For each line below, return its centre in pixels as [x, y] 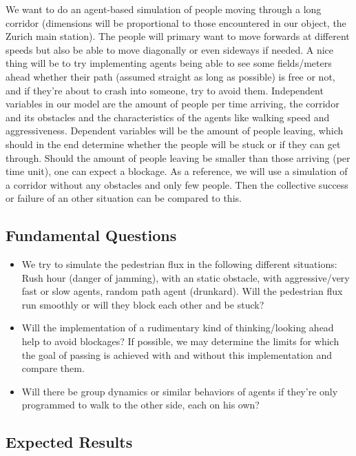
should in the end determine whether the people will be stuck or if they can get [173, 144]
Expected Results [69, 442]
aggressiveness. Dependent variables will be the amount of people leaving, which [175, 131]
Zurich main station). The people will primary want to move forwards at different [178, 36]
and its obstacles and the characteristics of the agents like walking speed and [168, 117]
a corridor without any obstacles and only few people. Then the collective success [177, 184]
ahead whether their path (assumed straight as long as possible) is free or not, [170, 76]
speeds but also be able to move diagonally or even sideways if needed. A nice [169, 49]
